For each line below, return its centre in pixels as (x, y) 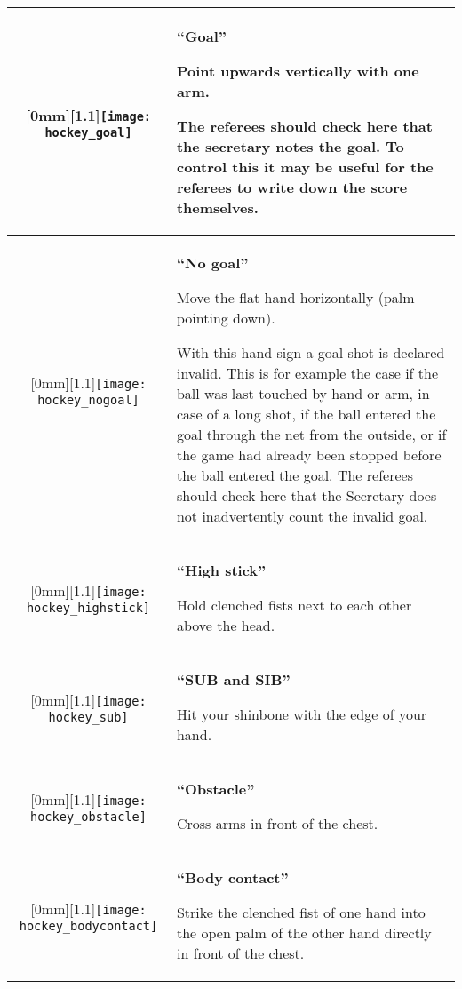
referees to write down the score (292, 187)
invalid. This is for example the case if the (307, 373)
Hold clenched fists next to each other (294, 605)
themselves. (217, 207)
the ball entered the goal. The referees (295, 475)
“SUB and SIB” (233, 679)
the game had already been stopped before (309, 455)
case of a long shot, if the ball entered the (306, 414)
